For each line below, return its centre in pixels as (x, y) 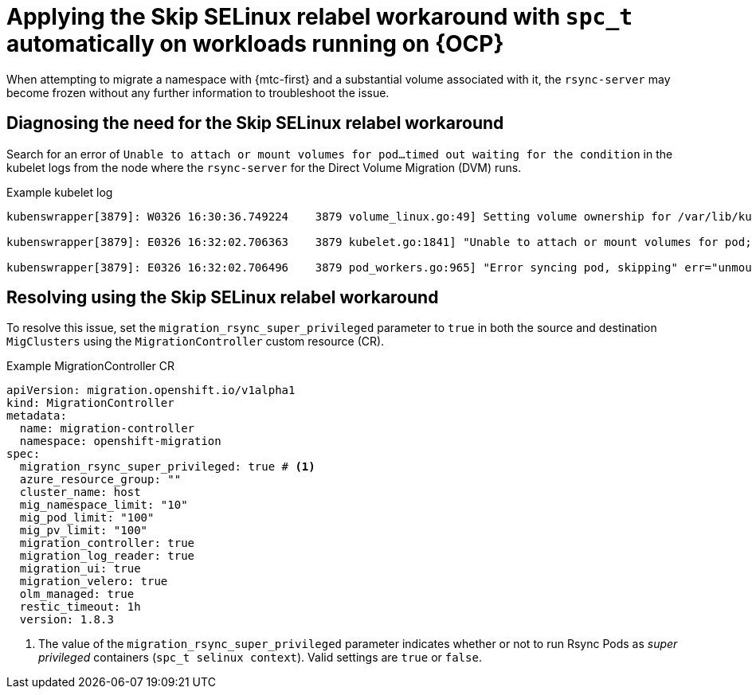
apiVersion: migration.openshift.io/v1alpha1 (151, 390)
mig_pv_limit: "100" (84, 531)
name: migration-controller (107, 429)
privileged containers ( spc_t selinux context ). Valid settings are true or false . (260, 658)
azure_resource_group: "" (100, 480)
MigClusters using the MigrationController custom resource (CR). (196, 342)
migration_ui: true (80, 569)
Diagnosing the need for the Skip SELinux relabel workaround (255, 123)
